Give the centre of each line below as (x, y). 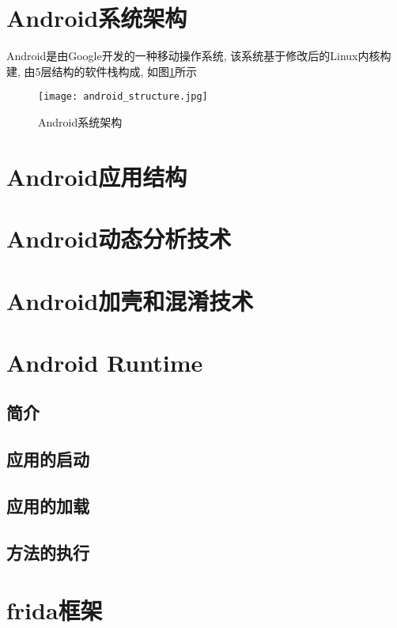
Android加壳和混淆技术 (130, 300)
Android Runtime (105, 362)
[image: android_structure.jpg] (123, 97)
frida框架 (55, 610)
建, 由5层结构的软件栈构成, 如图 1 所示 (102, 71)
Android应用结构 (97, 176)
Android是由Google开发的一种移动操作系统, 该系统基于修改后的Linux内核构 (199, 56)
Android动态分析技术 (119, 238)
